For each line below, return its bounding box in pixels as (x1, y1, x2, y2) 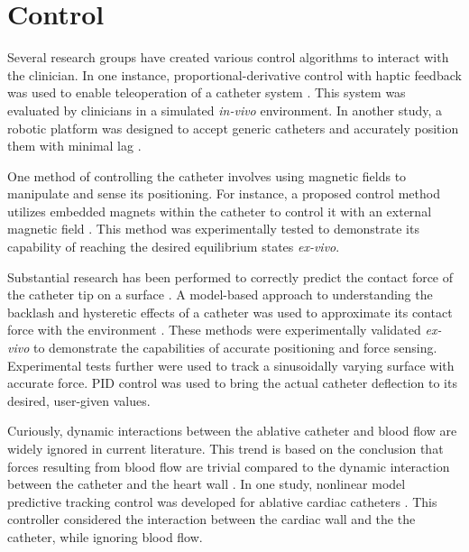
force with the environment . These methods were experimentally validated (7, 320, 421, 339)
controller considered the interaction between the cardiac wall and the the (7, 510, 416, 529)
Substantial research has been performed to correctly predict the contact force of (7, 267, 454, 286)
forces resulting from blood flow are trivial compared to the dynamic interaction (7, 456, 450, 475)
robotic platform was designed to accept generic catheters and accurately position (7, 118, 459, 137)
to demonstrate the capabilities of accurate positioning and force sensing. (33, 338, 437, 357)
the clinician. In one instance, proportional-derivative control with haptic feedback (7, 65, 462, 84)
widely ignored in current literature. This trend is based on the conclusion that (7, 439, 444, 457)
